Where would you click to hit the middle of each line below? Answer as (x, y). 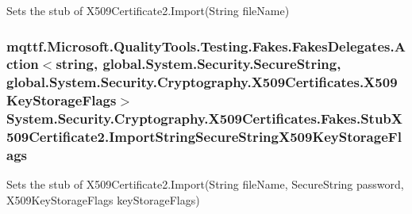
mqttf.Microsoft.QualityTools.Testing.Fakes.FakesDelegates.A (206, 46)
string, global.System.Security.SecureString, (198, 64)
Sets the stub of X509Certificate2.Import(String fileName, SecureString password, (205, 184)
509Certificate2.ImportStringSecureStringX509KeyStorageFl (204, 137)
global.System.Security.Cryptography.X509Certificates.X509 (202, 82)
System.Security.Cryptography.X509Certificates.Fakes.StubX (205, 118)
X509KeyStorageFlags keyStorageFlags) (103, 199)
